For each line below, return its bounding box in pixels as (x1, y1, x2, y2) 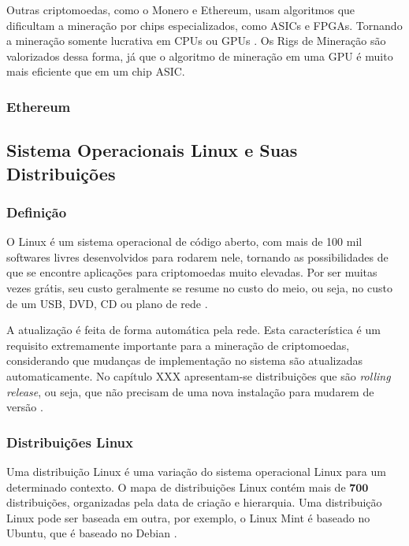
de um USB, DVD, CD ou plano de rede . (6, 295, 208, 311)
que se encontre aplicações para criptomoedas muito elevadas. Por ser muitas (6, 264, 377, 280)
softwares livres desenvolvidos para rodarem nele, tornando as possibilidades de (6, 248, 389, 265)
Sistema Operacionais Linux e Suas (6, 138, 298, 162)
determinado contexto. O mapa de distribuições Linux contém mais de (6, 478, 346, 495)
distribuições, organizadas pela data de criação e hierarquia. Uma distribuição (6, 494, 382, 511)
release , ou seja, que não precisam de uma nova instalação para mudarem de (6, 383, 374, 399)
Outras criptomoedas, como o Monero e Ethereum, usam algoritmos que (6, 2, 355, 17)
